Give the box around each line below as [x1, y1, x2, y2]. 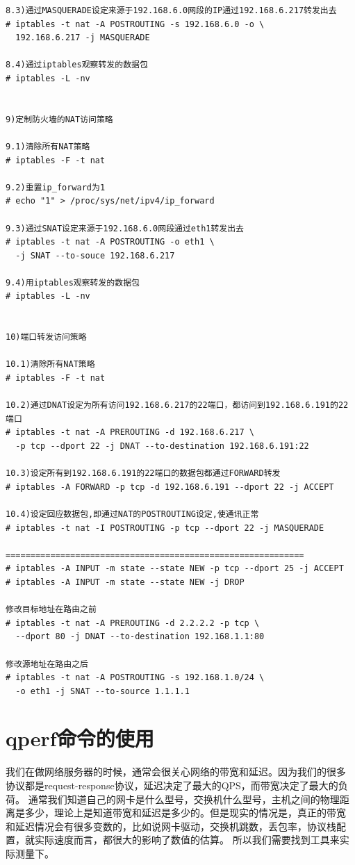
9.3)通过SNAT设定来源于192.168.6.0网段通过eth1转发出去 [6, 223, 245, 233]
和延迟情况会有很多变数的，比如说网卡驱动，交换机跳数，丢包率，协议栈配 [6, 818, 346, 833]
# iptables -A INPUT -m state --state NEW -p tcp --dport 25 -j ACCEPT [6, 563, 344, 574]
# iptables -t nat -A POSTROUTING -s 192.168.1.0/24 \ [6, 673, 265, 683]
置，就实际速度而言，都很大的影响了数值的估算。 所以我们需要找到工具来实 [6, 832, 349, 847]
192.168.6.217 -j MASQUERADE [15, 33, 150, 43]
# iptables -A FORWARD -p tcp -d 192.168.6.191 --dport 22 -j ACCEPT [6, 481, 334, 492]
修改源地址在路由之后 [6, 659, 88, 669]
